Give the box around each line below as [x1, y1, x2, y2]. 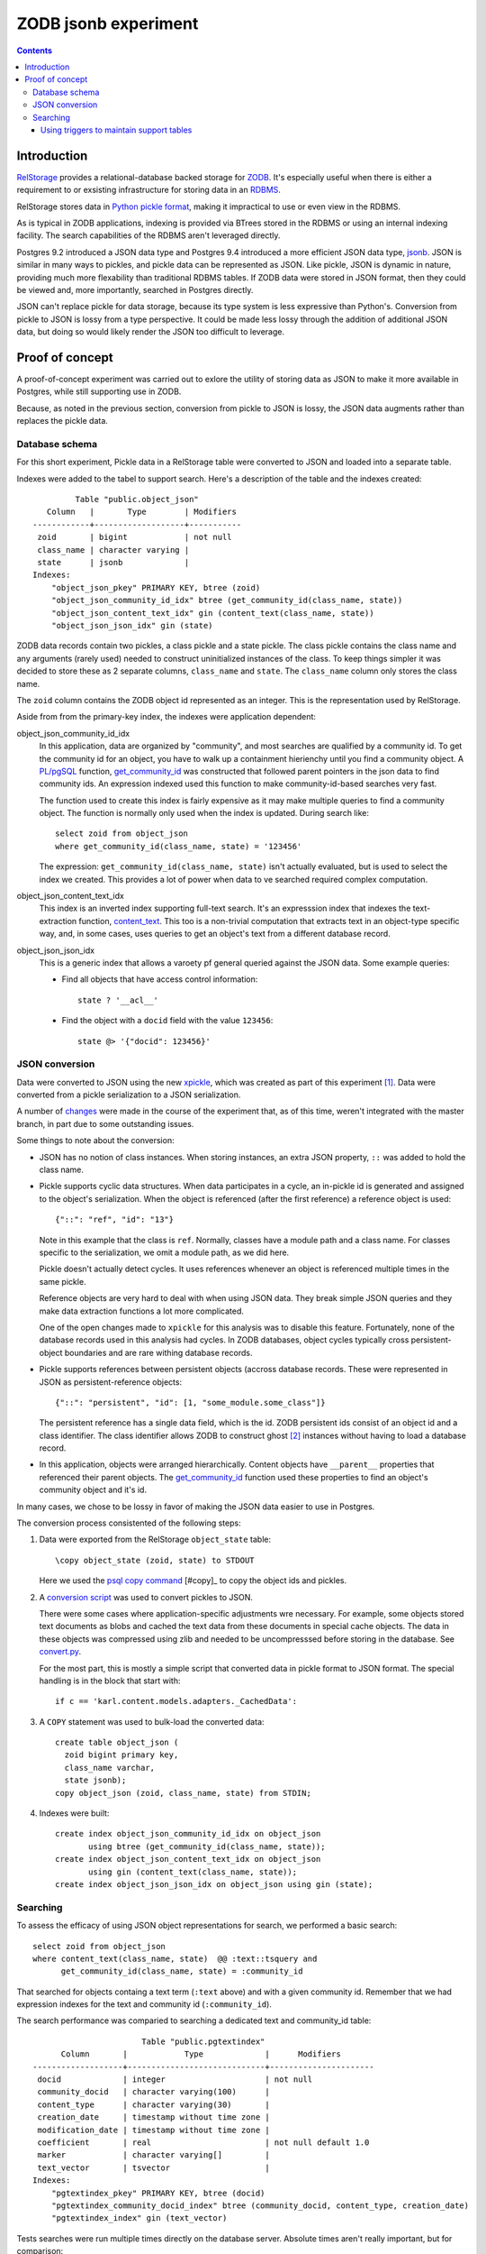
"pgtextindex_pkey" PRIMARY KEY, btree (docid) [50, 2187, 265, 2198]
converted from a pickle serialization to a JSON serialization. [16, 1089, 241, 1100]
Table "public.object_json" [75, 494, 200, 505]
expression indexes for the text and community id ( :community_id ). [16, 1999, 272, 2010]
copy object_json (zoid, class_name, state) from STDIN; [55, 1788, 312, 1798]
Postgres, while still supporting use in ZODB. [16, 386, 182, 397]
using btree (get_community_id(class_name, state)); [88, 1841, 326, 1852]
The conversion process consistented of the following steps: [16, 1517, 242, 1528]
